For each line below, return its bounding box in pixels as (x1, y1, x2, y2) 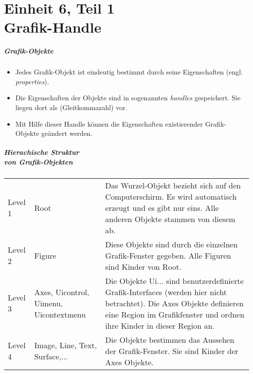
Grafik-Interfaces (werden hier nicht (105, 286, 227, 298)
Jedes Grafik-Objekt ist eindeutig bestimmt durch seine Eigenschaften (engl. (15, 67, 243, 77)
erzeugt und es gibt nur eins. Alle (105, 202, 219, 213)
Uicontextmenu (34, 308, 86, 320)
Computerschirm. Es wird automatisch (105, 190, 237, 202)
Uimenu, (34, 297, 63, 309)
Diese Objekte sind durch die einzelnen (105, 238, 238, 250)
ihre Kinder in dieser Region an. (105, 319, 215, 331)
